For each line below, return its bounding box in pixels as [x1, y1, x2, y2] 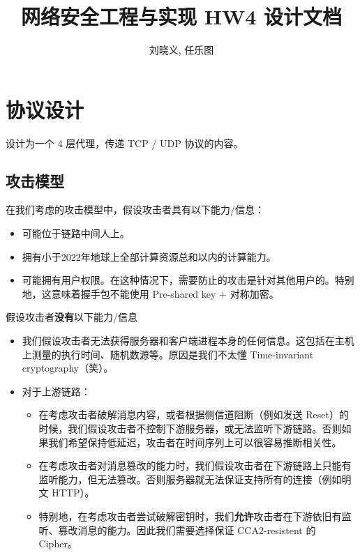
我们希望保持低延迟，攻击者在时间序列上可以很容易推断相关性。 [48, 434, 342, 449]
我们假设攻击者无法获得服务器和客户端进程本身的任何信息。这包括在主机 [22, 333, 354, 348]
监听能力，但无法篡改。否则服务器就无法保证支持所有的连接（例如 [38, 471, 342, 486]
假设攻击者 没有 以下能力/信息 [6, 310, 137, 324]
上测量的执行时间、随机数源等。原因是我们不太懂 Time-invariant [22, 347, 314, 361]
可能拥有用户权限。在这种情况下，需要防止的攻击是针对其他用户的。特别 [22, 273, 354, 287]
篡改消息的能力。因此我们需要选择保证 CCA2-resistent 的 [58, 522, 316, 537]
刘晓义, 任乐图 [149, 43, 214, 57]
